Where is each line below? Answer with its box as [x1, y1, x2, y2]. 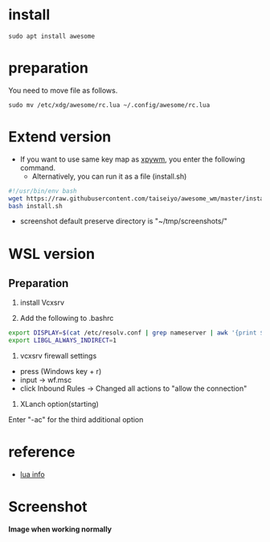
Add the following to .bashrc [19, 314, 114, 323]
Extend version [8, 128, 112, 146]
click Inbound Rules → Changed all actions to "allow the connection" [19, 384, 247, 393]
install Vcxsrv [19, 298, 65, 307]
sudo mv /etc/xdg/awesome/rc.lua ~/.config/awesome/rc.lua [8, 101, 211, 109]
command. [19, 162, 56, 172]
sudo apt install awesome [8, 32, 95, 40]
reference [8, 443, 76, 462]
